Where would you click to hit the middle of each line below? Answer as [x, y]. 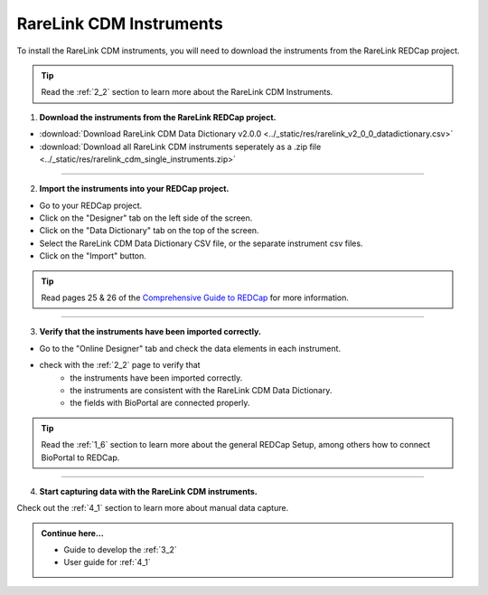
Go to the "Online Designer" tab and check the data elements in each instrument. [190, 348]
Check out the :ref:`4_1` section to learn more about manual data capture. [153, 508]
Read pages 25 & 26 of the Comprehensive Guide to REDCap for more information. [195, 297]
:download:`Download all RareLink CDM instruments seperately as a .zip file [180, 146]
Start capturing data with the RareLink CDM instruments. [148, 491]
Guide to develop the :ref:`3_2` [121, 550]
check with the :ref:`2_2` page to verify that [120, 365]
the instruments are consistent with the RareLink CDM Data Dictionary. [201, 390]
